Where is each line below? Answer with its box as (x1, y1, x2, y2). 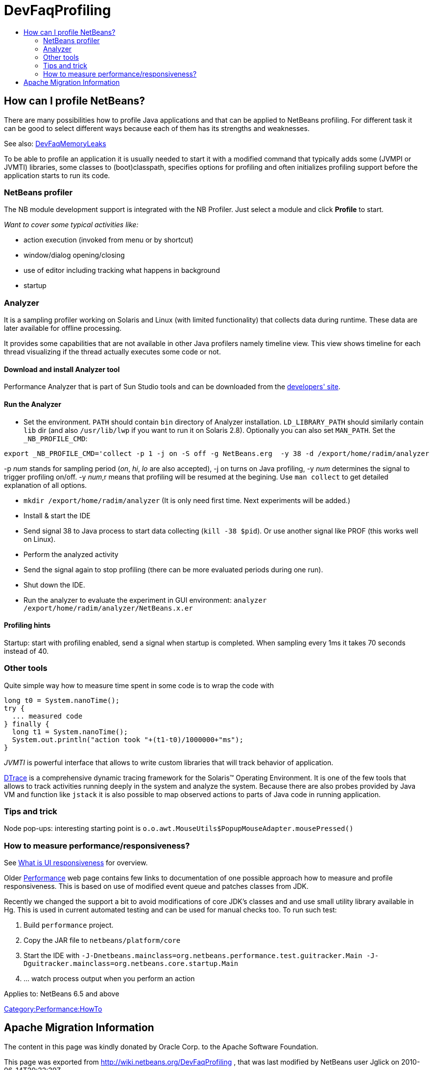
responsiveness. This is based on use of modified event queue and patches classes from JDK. (4, 882, 309, 890)
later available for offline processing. (4, 324, 122, 333)
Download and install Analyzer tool (4, 365, 120, 374)
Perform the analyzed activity (24, 550, 119, 559)
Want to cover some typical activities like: (4, 220, 139, 229)
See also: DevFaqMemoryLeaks (4, 139, 106, 148)
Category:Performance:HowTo (4, 1005, 102, 1013)
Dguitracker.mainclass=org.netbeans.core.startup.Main (24, 960, 239, 967)
